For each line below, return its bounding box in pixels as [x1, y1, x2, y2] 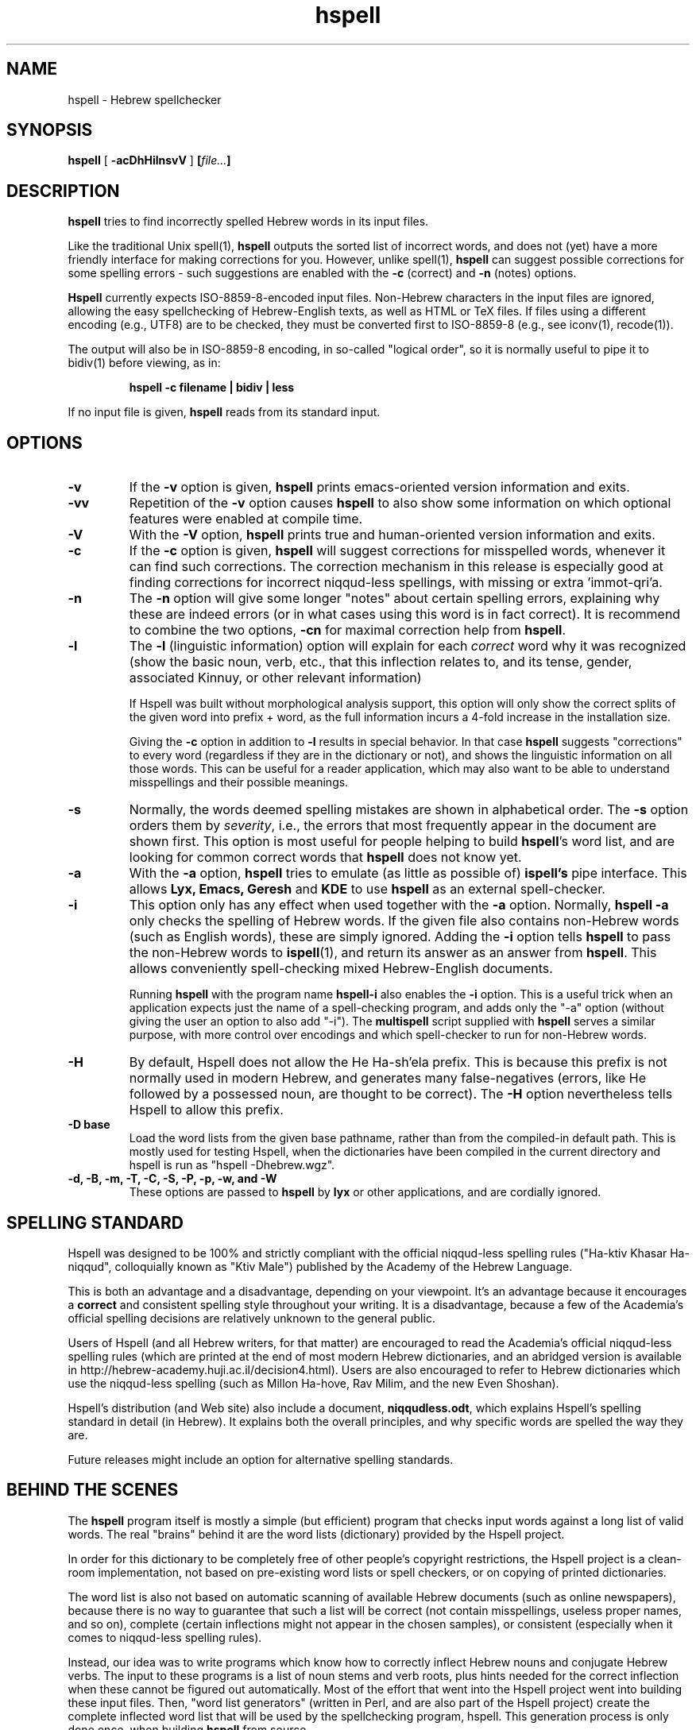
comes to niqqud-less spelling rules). [68, 1630, 262, 1644]
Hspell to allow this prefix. [129, 1102, 284, 1118]
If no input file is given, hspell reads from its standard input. [68, 405, 381, 419]
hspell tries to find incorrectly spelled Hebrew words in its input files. [68, 214, 429, 229]
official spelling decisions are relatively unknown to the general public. [68, 1311, 435, 1325]
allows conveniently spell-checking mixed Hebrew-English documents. [129, 960, 553, 977]
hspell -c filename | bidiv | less [129, 380, 295, 395]
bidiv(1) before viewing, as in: [68, 356, 221, 370]
